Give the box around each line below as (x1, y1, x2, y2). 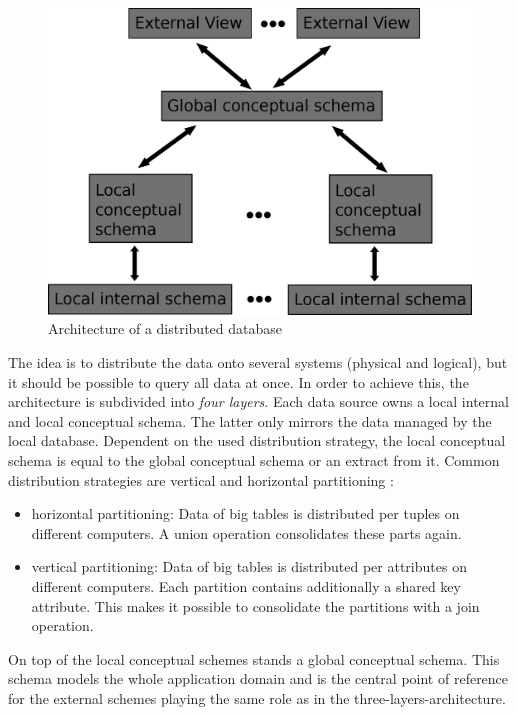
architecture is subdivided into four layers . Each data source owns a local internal (8, 391, 509, 412)
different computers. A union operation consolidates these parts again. (31, 522, 462, 543)
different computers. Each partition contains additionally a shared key (31, 575, 461, 596)
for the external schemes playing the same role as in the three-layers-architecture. (8, 687, 506, 708)
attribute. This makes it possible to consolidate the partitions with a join (31, 595, 480, 616)
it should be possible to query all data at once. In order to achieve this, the (8, 371, 469, 392)
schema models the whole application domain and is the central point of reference (8, 668, 509, 689)
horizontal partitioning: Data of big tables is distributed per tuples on (31, 503, 460, 524)
